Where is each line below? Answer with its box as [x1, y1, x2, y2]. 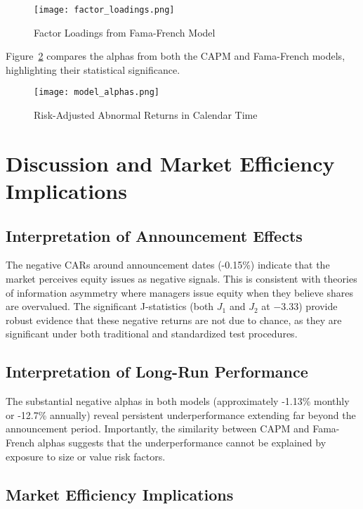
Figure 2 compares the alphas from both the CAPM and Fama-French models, [6, 49, 345, 63]
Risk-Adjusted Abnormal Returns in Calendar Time [34, 108, 258, 122]
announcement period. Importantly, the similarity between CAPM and [6, 421, 310, 436]
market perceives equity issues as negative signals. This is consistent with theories [6, 271, 357, 286]
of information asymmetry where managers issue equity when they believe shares [6, 285, 353, 299]
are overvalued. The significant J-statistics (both [6, 299, 214, 314]
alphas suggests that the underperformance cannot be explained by [37, 435, 326, 449]
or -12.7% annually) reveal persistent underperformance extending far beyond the [6, 407, 356, 422]
